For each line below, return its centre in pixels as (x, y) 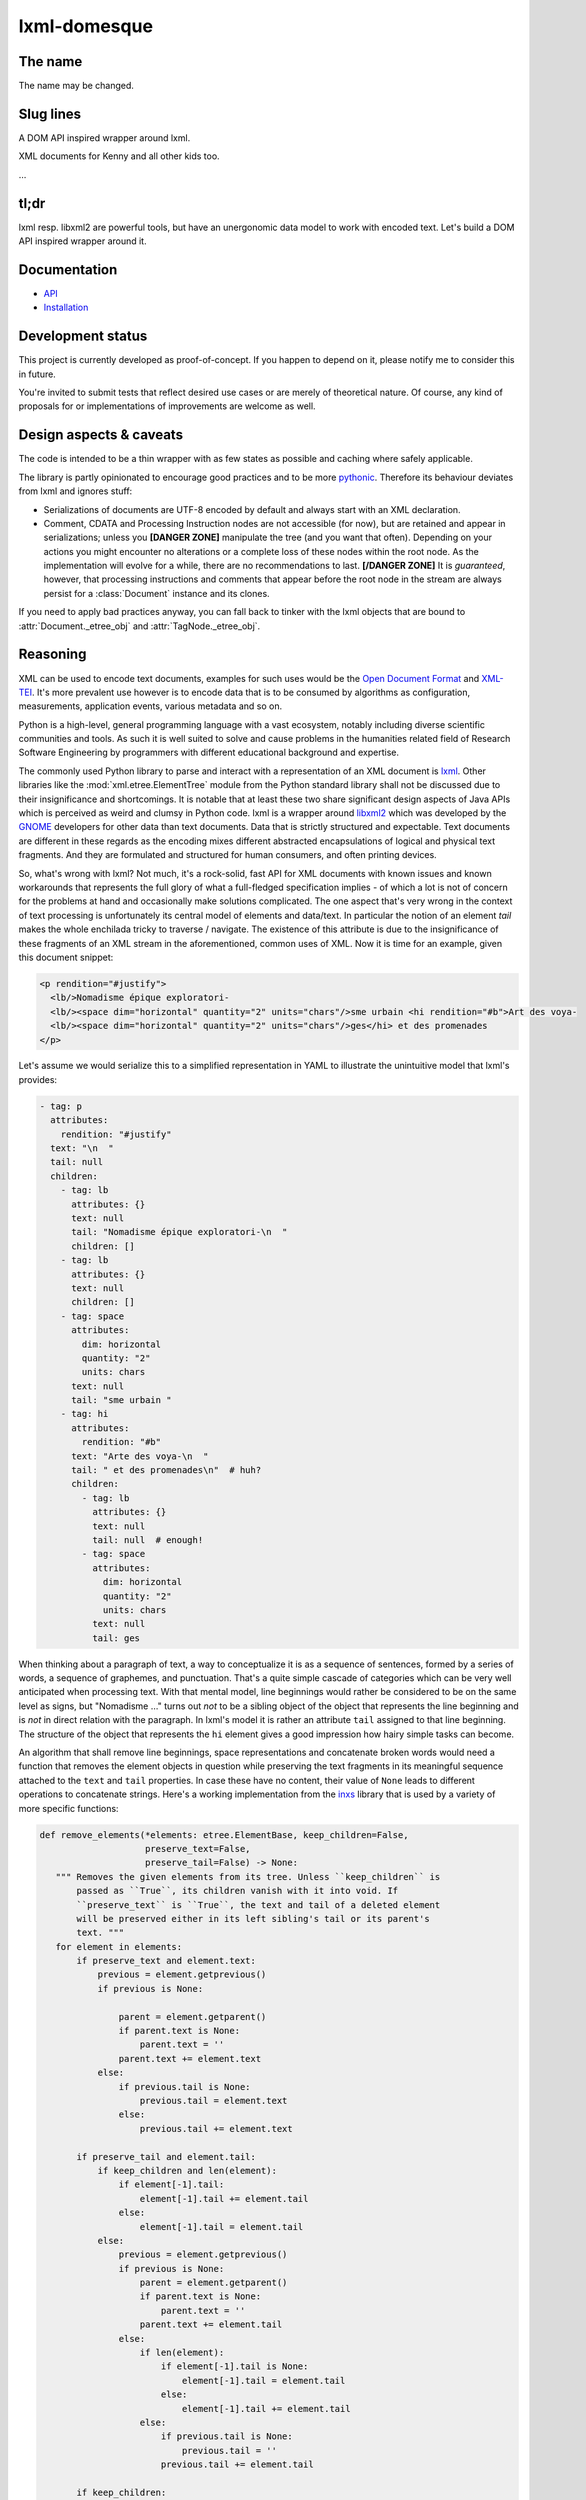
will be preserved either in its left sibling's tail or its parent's (253, 1918)
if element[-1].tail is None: (234, 2366)
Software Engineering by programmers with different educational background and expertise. (209, 752)
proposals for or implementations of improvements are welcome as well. (167, 406)
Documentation (68, 269)
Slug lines (50, 113)
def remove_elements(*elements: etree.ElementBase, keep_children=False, (224, 1834)
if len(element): (182, 2353)
